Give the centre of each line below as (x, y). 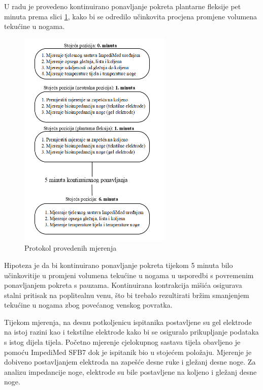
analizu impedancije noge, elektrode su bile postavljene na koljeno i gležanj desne (130, 371)
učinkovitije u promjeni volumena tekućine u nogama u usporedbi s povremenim (129, 275)
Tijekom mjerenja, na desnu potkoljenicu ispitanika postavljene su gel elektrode (128, 322)
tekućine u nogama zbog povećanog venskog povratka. (88, 305)
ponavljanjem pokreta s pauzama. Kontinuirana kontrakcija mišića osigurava (123, 285)
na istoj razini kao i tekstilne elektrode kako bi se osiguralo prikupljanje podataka (131, 332)
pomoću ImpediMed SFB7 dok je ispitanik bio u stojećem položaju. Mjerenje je (128, 352)
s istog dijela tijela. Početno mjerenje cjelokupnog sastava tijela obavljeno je (122, 342)
